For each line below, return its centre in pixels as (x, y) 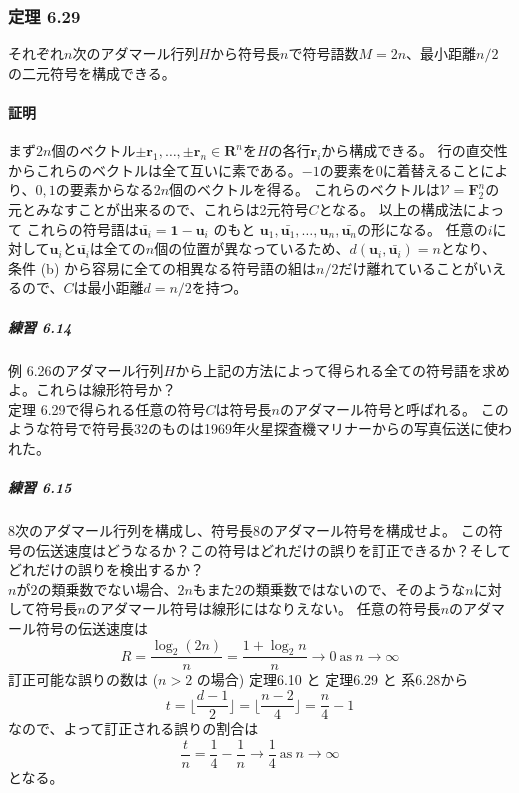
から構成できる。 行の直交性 (414, 150)
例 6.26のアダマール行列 (86, 369)
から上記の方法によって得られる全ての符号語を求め (343, 369)
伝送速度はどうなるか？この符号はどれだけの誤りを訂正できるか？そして (273, 549)
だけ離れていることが (408, 267)
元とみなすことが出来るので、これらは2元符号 (158, 208)
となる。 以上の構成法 (390, 208)
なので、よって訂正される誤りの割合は (133, 728)
